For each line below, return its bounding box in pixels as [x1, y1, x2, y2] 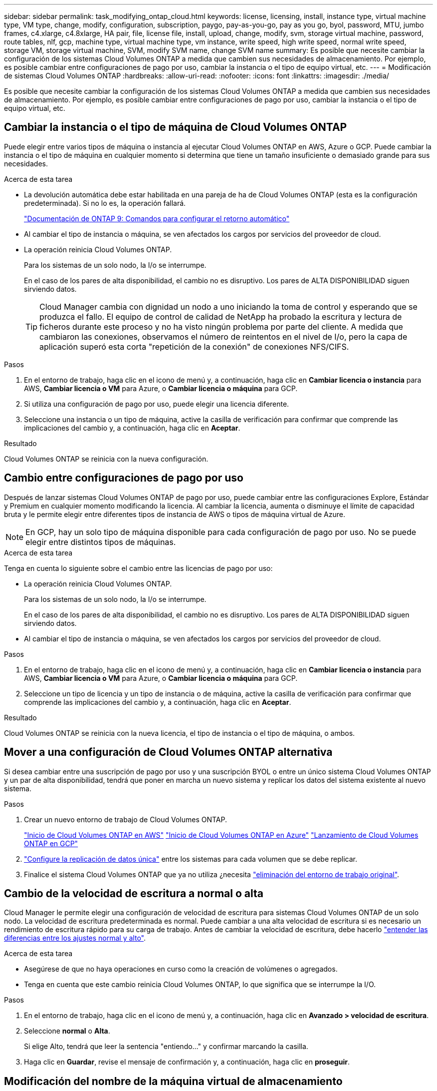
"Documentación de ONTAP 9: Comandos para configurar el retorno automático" [24, 214, 290, 223]
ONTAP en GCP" [24, 839, 78, 848]
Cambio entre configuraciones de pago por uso [4, 472, 243, 485]
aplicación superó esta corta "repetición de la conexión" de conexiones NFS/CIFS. [39, 341, 349, 352]
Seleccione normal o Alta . [24, 1027, 110, 1036]
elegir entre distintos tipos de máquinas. [25, 537, 176, 547]
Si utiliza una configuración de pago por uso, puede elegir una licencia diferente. [24, 399, 289, 408]
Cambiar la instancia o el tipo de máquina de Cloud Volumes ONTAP [4, 121, 347, 134]
